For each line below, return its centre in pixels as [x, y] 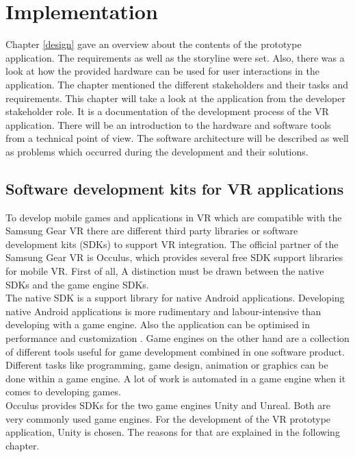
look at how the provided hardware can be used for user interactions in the [162, 71]
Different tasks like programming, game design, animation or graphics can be [167, 365]
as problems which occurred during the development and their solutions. [157, 151]
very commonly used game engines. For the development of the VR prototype [168, 418]
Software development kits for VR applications [175, 188]
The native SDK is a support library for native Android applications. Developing [175, 298]
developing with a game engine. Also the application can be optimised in [158, 324]
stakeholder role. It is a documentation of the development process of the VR [167, 111]
